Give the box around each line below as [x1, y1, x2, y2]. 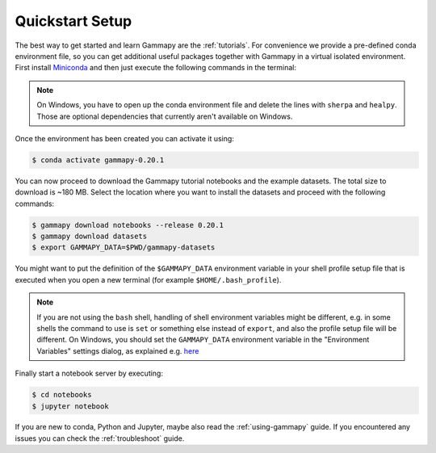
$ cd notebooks [31, 390, 92, 400]
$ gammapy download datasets [31, 232, 148, 241]
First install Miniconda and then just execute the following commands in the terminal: [15, 63, 296, 73]
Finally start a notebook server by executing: [15, 368, 163, 379]
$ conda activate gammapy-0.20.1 [31, 155, 165, 165]
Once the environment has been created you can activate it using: [15, 133, 234, 143]
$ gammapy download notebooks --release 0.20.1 [31, 220, 224, 229]
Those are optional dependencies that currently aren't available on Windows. [36, 111, 293, 121]
